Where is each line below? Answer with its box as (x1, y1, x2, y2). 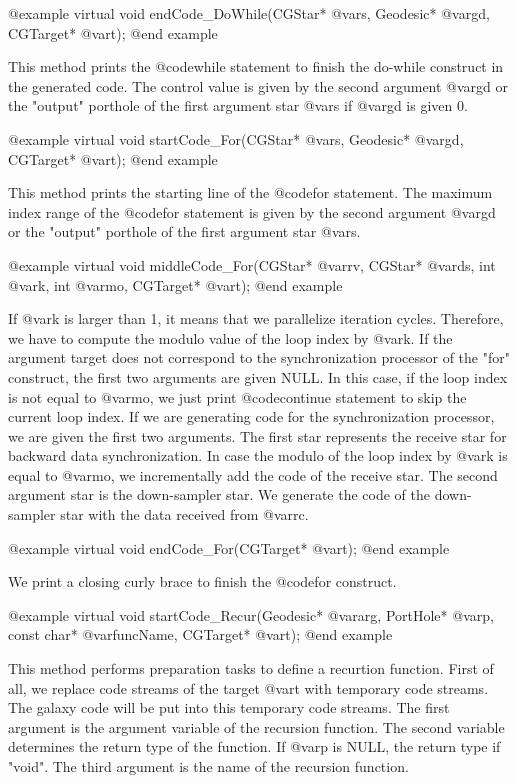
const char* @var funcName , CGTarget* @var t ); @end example (8, 624, 393, 645)
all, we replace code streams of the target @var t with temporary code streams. (8, 677, 489, 698)
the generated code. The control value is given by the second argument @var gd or (8, 75, 509, 96)
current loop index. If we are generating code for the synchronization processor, (8, 406, 495, 427)
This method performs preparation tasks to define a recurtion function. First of (8, 658, 494, 679)
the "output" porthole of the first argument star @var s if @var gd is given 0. (8, 95, 468, 116)
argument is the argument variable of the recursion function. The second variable (8, 716, 505, 737)
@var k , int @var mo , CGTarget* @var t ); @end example (8, 274, 343, 295)
